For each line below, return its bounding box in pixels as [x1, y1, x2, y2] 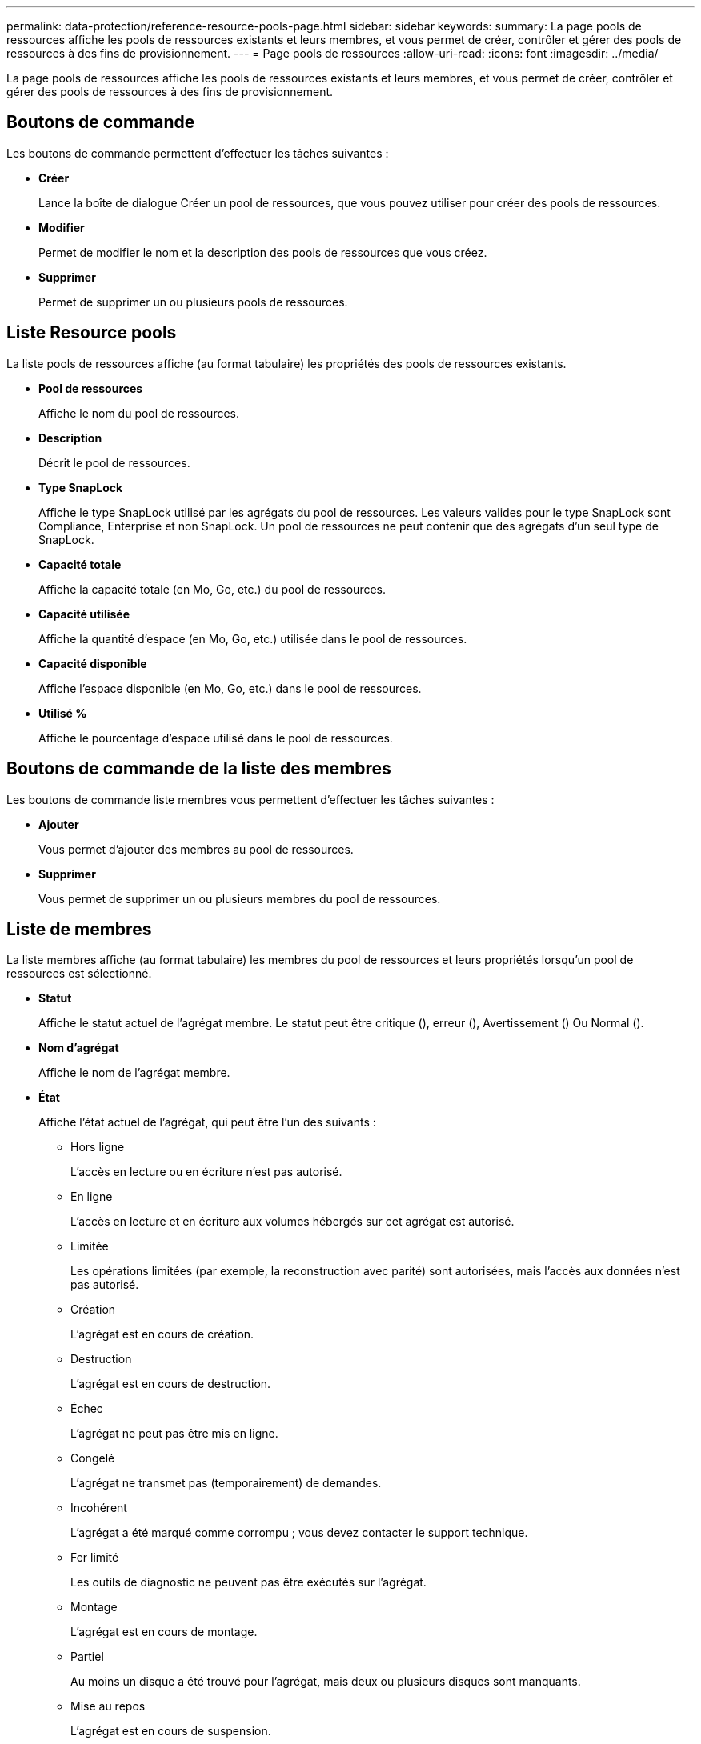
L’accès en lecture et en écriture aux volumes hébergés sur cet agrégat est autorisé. [70, 1214, 515, 1229]
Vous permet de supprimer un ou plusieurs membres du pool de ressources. [38, 891, 441, 906]
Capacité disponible [38, 656, 147, 670]
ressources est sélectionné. [6, 966, 152, 981]
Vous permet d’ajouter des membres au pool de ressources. [38, 842, 354, 856]
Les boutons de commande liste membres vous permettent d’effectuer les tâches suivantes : [6, 792, 495, 806]
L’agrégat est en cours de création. [70, 1327, 254, 1342]
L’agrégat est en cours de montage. [70, 1625, 258, 1639]
